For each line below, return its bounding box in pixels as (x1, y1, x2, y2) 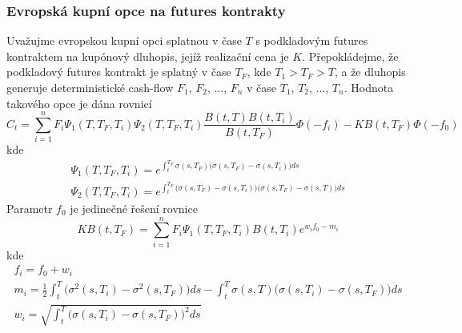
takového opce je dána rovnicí (6, 94, 152, 111)
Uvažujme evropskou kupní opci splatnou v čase (6, 32, 242, 49)
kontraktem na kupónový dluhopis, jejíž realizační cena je (6, 47, 289, 64)
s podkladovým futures (255, 32, 368, 49)
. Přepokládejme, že (302, 47, 399, 64)
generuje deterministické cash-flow (6, 79, 174, 95)
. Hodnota (343, 79, 394, 95)
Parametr (6, 200, 53, 216)
